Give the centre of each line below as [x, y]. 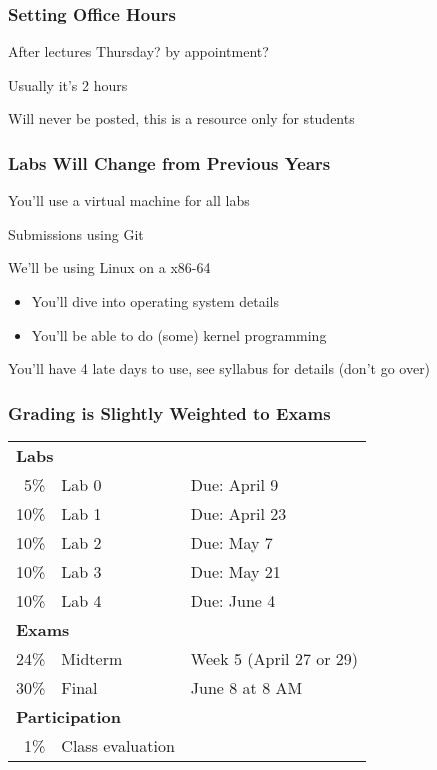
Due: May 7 [231, 542]
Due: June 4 [233, 600]
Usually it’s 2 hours [68, 84]
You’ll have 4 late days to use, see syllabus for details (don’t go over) [219, 368]
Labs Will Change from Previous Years [169, 162]
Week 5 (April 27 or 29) [274, 658]
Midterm [92, 658]
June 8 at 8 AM [246, 687]
